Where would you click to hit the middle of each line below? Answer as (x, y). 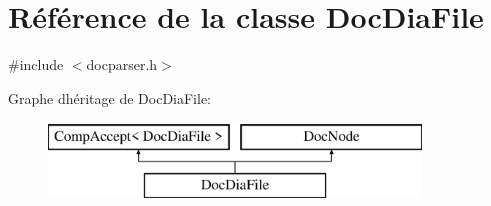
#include (36, 64)
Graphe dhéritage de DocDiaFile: (109, 97)
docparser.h (122, 64)
